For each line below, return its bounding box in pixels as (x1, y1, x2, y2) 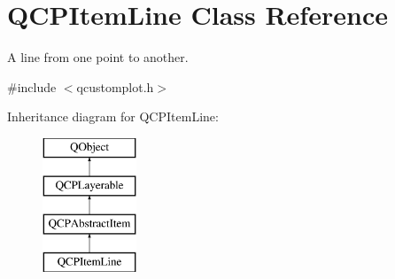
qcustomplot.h (76, 77, 154, 96)
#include (7, 77, 57, 96)
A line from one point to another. (7, 48, 189, 66)
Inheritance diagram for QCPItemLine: (7, 107, 219, 126)
